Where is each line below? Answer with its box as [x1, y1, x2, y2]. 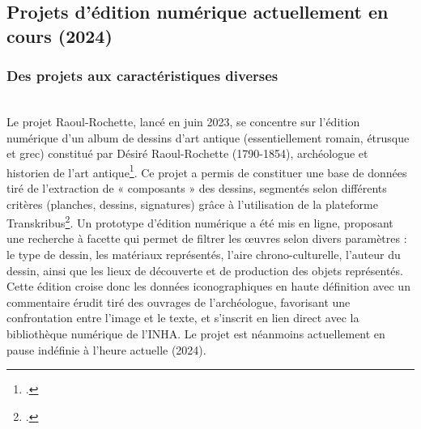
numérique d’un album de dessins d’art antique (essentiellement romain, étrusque [6, 129, 410, 146]
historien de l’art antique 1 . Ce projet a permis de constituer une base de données [6, 161, 407, 181]
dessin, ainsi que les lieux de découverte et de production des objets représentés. [6, 261, 403, 278]
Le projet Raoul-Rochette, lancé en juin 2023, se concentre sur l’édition [6, 113, 360, 130]
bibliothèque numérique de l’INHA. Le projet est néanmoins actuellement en [6, 325, 385, 342]
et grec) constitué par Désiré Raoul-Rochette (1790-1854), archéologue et [6, 145, 368, 162]
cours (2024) [6, 23, 113, 48]
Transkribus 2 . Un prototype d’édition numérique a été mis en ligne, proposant [6, 212, 393, 231]
